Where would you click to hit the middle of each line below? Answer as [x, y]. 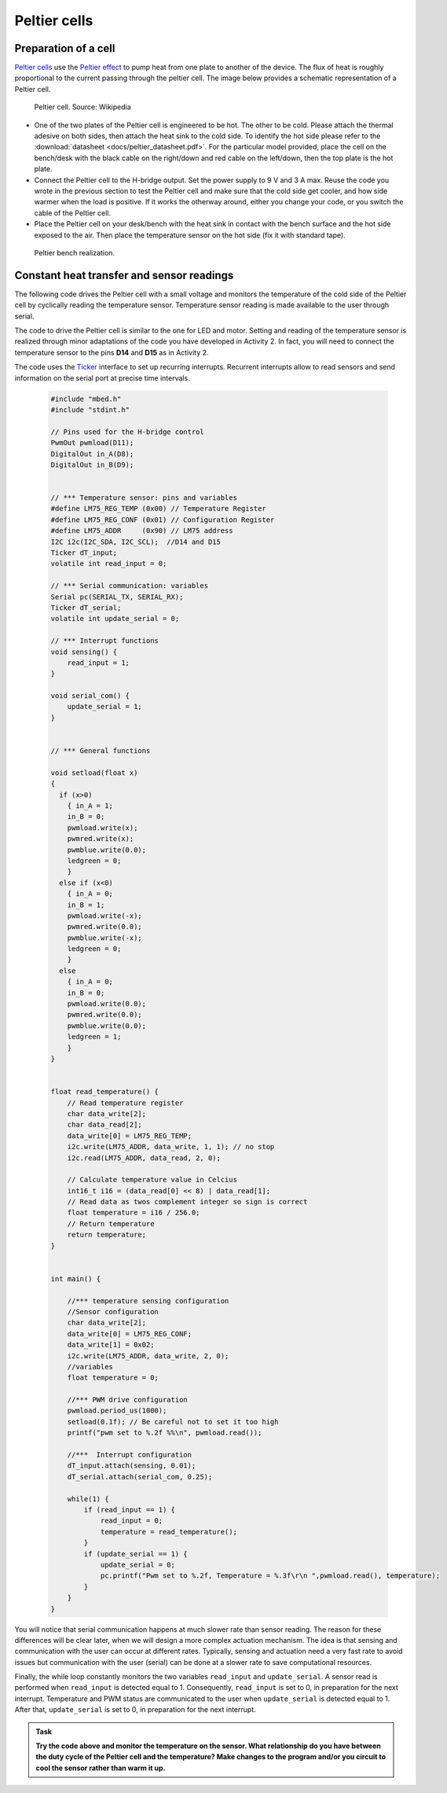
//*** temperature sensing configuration [148, 1301]
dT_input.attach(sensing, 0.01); [132, 1466]
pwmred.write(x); [101, 839]
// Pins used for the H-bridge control [127, 432]
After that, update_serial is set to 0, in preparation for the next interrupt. [136, 1710]
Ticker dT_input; [84, 553]
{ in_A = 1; [90, 806]
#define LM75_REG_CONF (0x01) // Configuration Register [163, 520]
